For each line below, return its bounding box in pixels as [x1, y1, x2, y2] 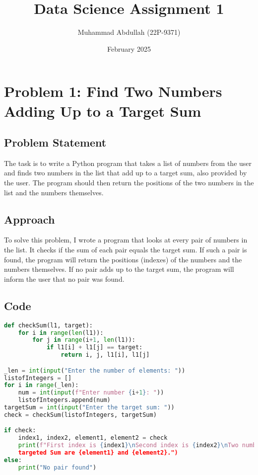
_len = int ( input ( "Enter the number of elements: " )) [4, 367, 186, 374]
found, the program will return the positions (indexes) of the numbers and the [4, 254, 242, 264]
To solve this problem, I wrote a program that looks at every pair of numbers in [4, 235, 248, 245]
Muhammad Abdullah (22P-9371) [77, 27, 181, 37]
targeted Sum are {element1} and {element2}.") [18, 449, 178, 457]
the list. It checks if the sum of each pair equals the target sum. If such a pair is [4, 244, 247, 255]
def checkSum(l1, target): [4, 321, 93, 329]
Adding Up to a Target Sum [4, 100, 201, 121]
